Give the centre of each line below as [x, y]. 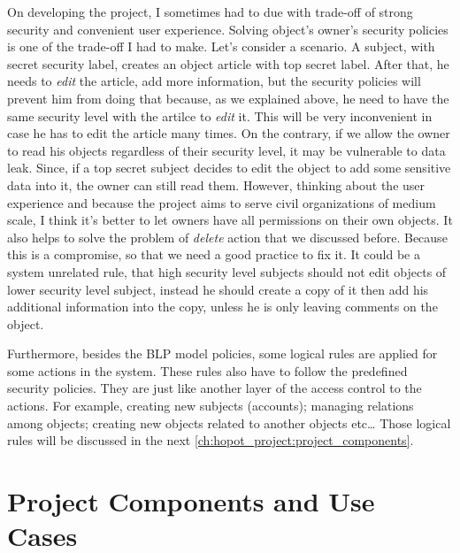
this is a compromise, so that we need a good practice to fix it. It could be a [214, 254]
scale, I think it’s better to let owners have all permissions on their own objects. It [230, 220]
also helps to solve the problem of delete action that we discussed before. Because [227, 237]
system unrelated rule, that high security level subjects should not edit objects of [227, 271]
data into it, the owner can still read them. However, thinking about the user [216, 184]
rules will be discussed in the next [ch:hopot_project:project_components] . [211, 440]
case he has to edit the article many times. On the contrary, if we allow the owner [229, 133]
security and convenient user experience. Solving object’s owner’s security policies [228, 29]
